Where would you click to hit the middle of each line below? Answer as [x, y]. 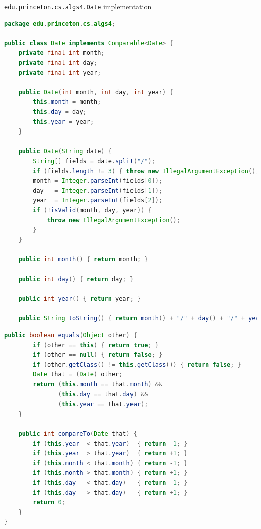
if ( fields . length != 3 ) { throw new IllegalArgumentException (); [146, 171]
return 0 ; [49, 503]
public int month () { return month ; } [83, 259]
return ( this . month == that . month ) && [98, 385]
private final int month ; [61, 53]
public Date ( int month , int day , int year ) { [96, 92]
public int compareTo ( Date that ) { [78, 434]
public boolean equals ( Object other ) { [71, 336]
